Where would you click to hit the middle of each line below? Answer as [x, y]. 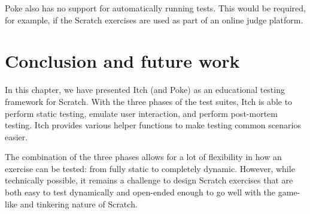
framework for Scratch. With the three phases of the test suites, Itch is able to [149, 101]
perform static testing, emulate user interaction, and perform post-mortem [141, 113]
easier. [16, 136]
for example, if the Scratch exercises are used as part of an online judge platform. [154, 19]
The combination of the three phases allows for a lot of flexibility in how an [143, 157]
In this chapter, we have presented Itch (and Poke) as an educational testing [145, 90]
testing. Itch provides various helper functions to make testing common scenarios [153, 125]
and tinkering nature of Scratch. [79, 204]
